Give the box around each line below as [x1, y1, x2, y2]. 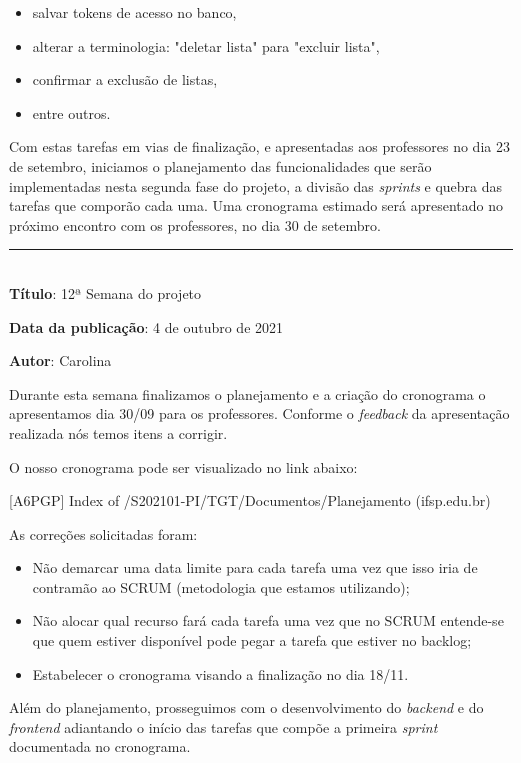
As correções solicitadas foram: [9, 523, 198, 544]
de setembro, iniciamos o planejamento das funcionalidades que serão [9, 155, 432, 176]
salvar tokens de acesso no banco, [32, 2, 237, 22]
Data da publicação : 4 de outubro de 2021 [9, 316, 284, 337]
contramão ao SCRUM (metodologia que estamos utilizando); [32, 576, 410, 597]
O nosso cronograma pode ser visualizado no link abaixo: [9, 456, 358, 477]
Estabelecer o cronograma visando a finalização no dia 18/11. [32, 663, 409, 684]
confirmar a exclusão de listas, [32, 69, 218, 90]
